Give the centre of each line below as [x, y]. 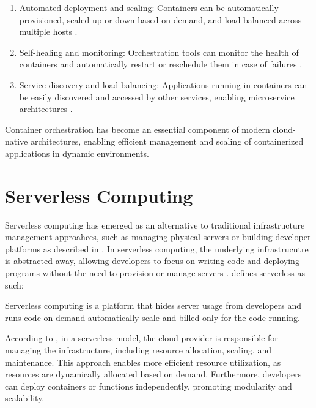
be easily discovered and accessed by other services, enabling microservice [157, 96]
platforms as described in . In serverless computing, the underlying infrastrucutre [157, 248]
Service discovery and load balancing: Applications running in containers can [163, 84]
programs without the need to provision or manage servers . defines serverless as [155, 273]
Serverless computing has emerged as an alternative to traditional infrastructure [155, 225]
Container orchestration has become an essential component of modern [138, 129]
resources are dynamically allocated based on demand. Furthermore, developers [153, 374]
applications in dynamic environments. [77, 153]
